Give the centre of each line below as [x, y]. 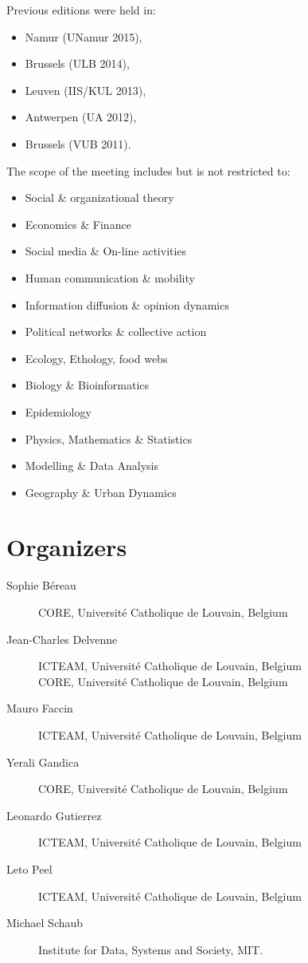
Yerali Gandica [43, 762]
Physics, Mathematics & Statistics [109, 438]
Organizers [67, 547]
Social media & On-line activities [106, 251]
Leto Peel [29, 868]
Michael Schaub [45, 923]
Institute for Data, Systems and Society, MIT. [151, 949]
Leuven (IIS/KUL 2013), [86, 90]
